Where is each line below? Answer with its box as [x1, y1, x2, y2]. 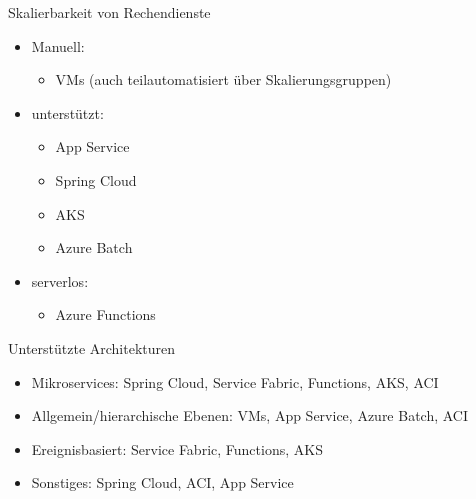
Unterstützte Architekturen [8, 337, 176, 358]
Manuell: [31, 35, 85, 56]
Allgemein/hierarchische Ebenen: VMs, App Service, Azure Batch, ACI [31, 405, 469, 426]
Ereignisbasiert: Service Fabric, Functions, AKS [31, 438, 323, 459]
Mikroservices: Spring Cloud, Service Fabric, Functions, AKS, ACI [31, 371, 439, 392]
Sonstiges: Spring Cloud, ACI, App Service [31, 472, 294, 493]
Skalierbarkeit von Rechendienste [8, 2, 211, 22]
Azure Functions [55, 304, 156, 325]
